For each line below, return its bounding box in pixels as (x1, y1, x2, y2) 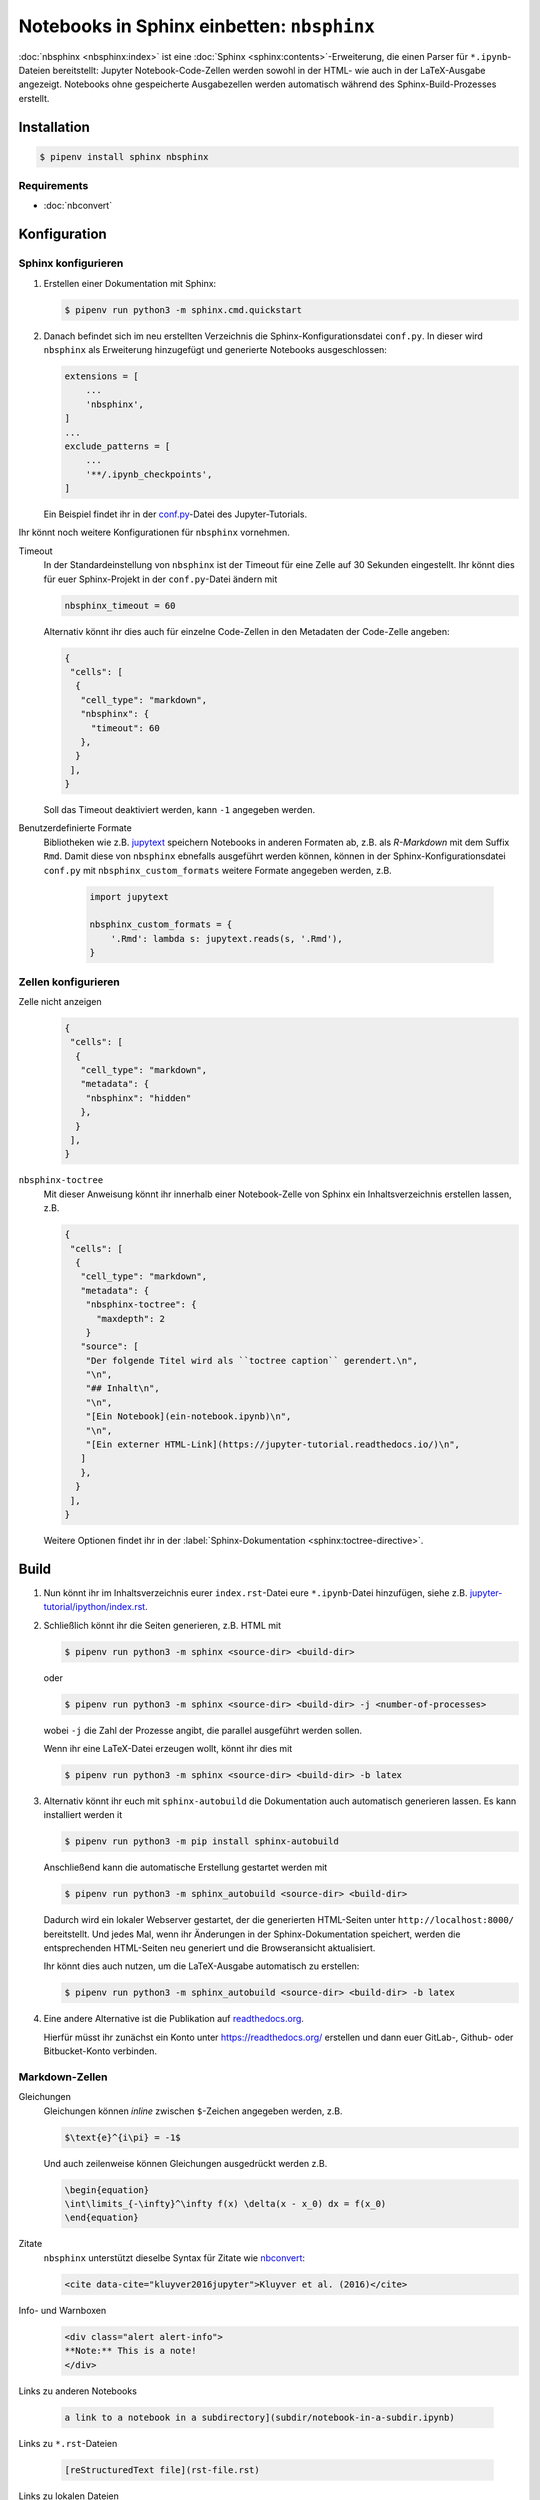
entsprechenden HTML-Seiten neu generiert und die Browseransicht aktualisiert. (43, 1942, 376, 1954)
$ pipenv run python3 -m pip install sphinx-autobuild (64, 1836, 339, 1847)
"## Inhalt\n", (85, 1383, 160, 1394)
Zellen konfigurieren (18, 975, 120, 989)
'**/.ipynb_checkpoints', (85, 468, 213, 480)
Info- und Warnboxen (18, 2304, 107, 2316)
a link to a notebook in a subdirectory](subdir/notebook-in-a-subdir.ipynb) (64, 2411, 455, 2423)
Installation (18, 118, 90, 135)
